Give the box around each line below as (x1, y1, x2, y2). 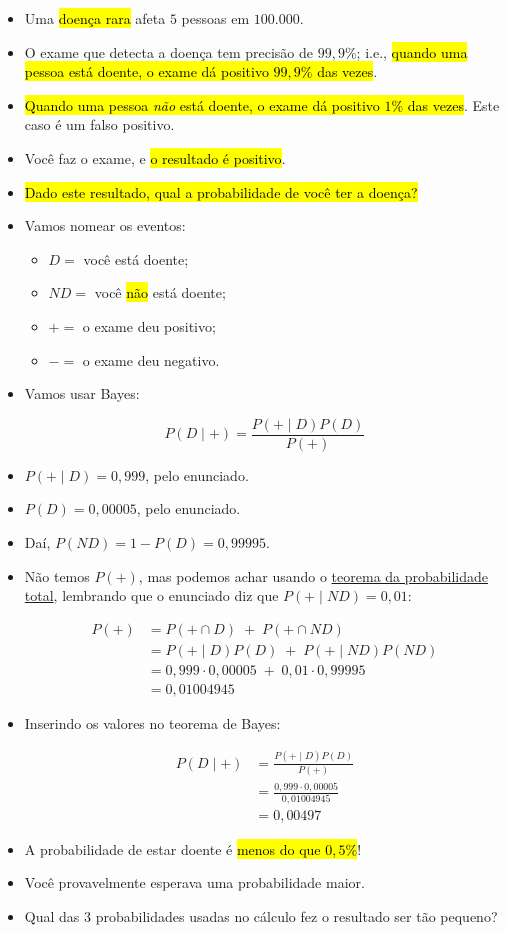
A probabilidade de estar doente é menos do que (24, 838, 321, 859)
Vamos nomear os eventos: (24, 215, 186, 236)
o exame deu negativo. (82, 349, 220, 370)
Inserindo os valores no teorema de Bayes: (24, 712, 281, 733)
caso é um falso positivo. (24, 114, 175, 135)
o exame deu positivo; (82, 315, 216, 336)
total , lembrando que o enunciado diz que (24, 585, 279, 606)
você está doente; (83, 248, 189, 269)
